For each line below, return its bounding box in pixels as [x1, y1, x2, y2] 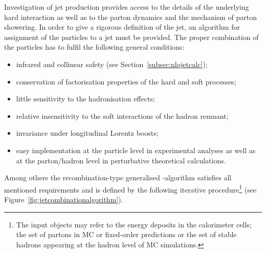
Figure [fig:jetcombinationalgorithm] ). [4, 194, 123, 204]
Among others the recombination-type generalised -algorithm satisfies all [4, 172, 232, 183]
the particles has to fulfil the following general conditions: [4, 41, 185, 52]
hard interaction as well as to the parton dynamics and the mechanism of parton [4, 11, 257, 22]
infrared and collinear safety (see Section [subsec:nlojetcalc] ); [16, 58, 208, 69]
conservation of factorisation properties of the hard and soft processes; [16, 76, 236, 87]
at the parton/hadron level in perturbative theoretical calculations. [16, 155, 226, 165]
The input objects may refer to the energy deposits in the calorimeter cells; [16, 219, 252, 229]
